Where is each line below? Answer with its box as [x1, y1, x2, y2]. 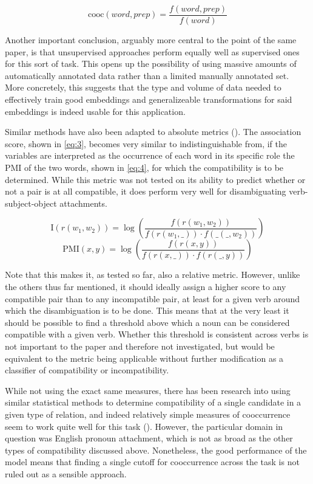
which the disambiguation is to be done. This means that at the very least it [5, 304, 289, 317]
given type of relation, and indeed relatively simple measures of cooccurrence [5, 407, 291, 420]
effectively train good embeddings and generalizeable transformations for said [5, 93, 292, 106]
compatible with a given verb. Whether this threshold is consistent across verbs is [5, 328, 309, 341]
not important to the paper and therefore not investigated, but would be [5, 339, 275, 352]
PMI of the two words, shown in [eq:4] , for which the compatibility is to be [5, 161, 284, 173]
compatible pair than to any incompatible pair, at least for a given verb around [5, 292, 300, 305]
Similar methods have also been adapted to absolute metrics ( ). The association [5, 125, 301, 138]
